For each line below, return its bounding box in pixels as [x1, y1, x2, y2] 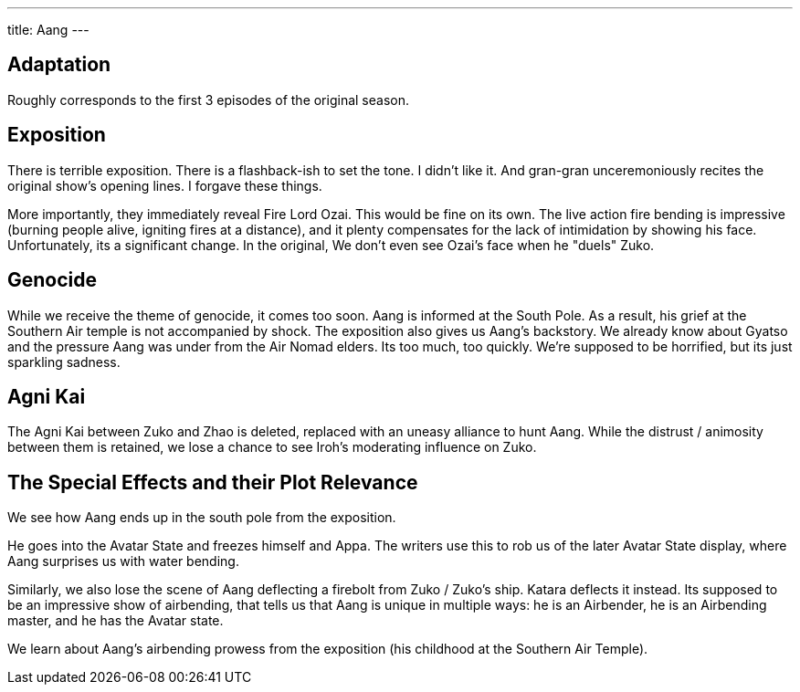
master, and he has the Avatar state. [7, 613, 224, 629]
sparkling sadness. [7, 353, 121, 370]
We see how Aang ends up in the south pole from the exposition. [7, 509, 396, 526]
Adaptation [7, 53, 111, 77]
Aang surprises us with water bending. [7, 553, 239, 570]
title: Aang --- [7, 22, 89, 37]
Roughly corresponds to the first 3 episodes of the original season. [7, 91, 409, 108]
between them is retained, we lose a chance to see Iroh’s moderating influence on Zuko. [7, 439, 537, 456]
